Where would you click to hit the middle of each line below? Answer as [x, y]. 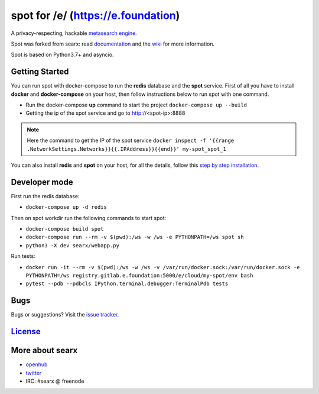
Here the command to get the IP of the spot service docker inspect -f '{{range [131, 141]
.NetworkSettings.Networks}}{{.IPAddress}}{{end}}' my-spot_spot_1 [127, 149]
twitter [34, 373]
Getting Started [40, 72]
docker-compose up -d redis [66, 207]
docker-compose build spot [65, 229]
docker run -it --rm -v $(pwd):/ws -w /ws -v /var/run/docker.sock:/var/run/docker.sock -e [163, 267]
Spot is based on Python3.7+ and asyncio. [63, 55]
